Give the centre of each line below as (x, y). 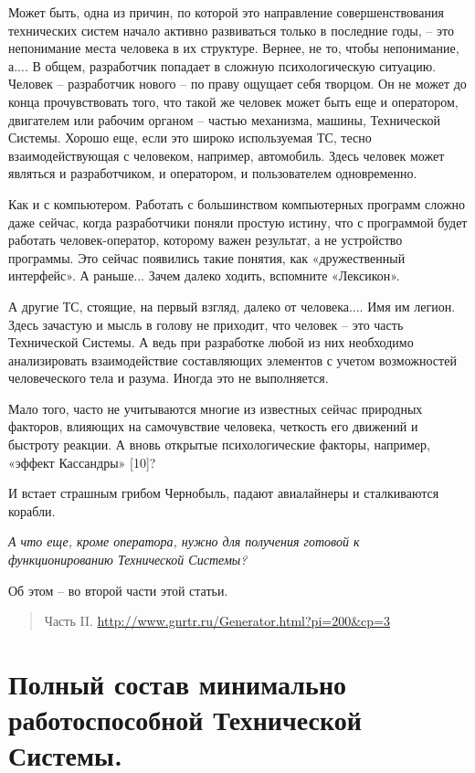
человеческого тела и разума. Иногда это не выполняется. (169, 378)
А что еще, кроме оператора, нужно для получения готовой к (184, 541)
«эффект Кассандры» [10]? (82, 462)
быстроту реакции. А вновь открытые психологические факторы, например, (219, 445)
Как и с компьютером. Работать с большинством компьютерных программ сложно (237, 203)
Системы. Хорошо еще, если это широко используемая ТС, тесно (190, 138)
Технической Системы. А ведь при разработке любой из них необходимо (211, 342)
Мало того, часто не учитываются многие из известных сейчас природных (216, 408)
